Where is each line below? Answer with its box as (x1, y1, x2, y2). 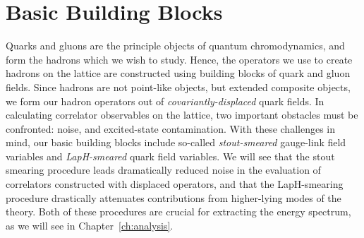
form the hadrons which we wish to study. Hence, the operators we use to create (6, 52, 353, 66)
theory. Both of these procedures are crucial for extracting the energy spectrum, (6, 204, 351, 219)
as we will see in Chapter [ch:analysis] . (6, 218, 174, 232)
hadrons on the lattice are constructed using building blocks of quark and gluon (6, 66, 351, 81)
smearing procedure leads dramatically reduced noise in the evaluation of (6, 162, 321, 177)
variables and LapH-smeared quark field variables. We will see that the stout (6, 148, 335, 163)
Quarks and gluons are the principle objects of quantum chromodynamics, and (6, 38, 345, 53)
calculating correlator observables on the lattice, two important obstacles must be (6, 107, 358, 122)
